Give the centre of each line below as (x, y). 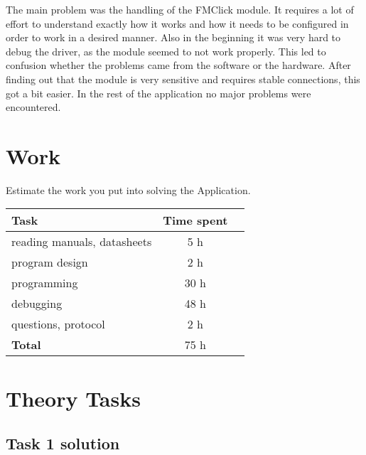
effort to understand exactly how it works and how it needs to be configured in (177, 23)
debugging (37, 304)
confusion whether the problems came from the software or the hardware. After (178, 65)
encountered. (33, 107)
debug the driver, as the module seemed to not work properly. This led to (166, 51)
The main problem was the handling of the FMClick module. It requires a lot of (180, 9)
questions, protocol (58, 324)
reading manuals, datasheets (82, 242)
